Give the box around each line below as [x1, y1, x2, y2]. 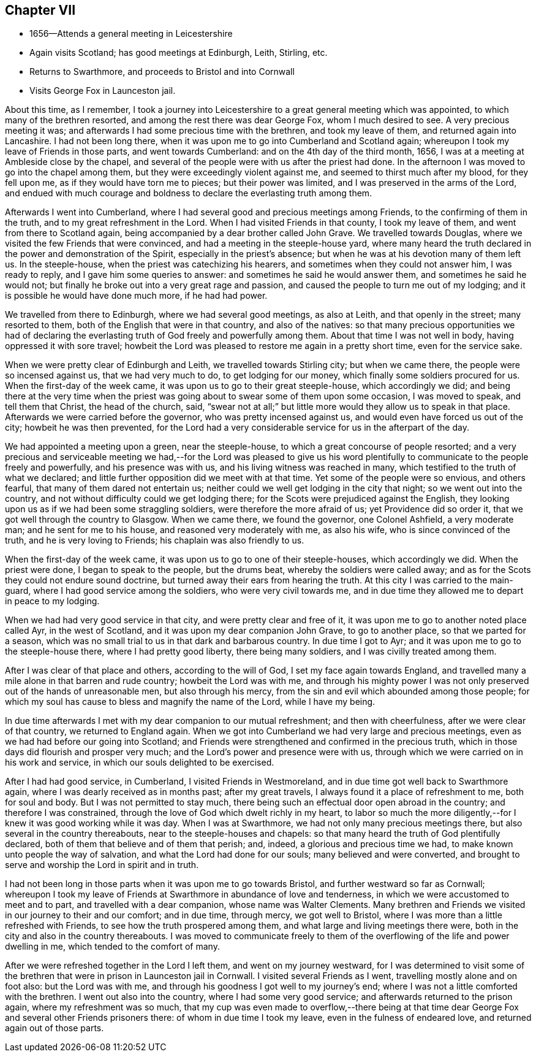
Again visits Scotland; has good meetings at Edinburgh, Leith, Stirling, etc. [29, 47, 328, 58]
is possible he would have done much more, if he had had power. [5, 290, 268, 301]
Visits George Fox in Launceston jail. [29, 85, 176, 96]
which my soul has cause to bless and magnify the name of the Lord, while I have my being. [5, 696, 376, 707]
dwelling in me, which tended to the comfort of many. [5, 941, 220, 952]
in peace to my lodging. [5, 596, 100, 607]
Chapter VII [5, 2, 76, 18]
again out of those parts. [5, 1023, 104, 1034]
